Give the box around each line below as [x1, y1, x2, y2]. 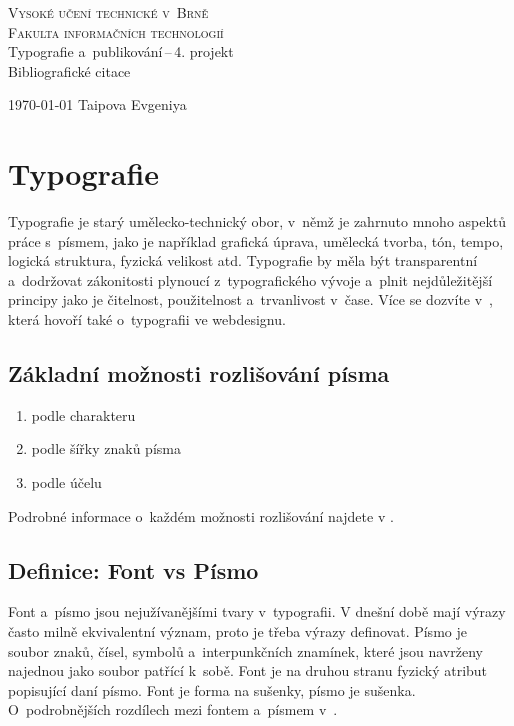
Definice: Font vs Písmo [8, 554, 259, 585]
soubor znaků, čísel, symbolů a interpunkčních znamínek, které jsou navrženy [8, 640, 483, 661]
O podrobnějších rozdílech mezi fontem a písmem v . [8, 699, 338, 720]
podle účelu [31, 472, 102, 493]
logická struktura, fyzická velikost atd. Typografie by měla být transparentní [8, 250, 478, 271]
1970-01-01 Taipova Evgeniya [8, 94, 187, 115]
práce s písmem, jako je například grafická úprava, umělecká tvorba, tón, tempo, [8, 230, 504, 251]
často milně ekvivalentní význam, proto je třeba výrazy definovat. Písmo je [8, 621, 467, 642]
